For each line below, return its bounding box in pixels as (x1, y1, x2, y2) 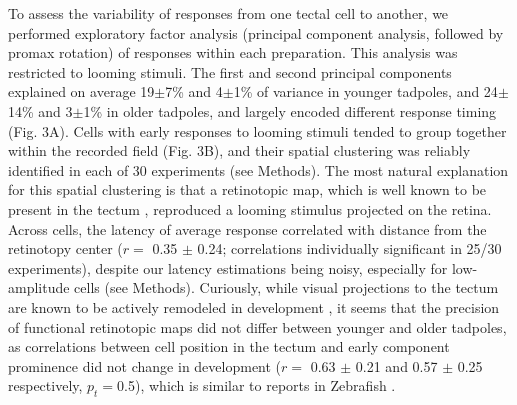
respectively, (8, 375, 83, 396)
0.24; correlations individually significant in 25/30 (197, 238, 502, 259)
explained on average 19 (8, 81, 155, 102)
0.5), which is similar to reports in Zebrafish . (117, 375, 396, 396)
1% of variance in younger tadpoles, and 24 (233, 81, 498, 102)
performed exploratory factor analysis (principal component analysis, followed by (8, 22, 504, 43)
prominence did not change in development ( (8, 355, 282, 376)
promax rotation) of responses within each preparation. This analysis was (8, 42, 458, 63)
